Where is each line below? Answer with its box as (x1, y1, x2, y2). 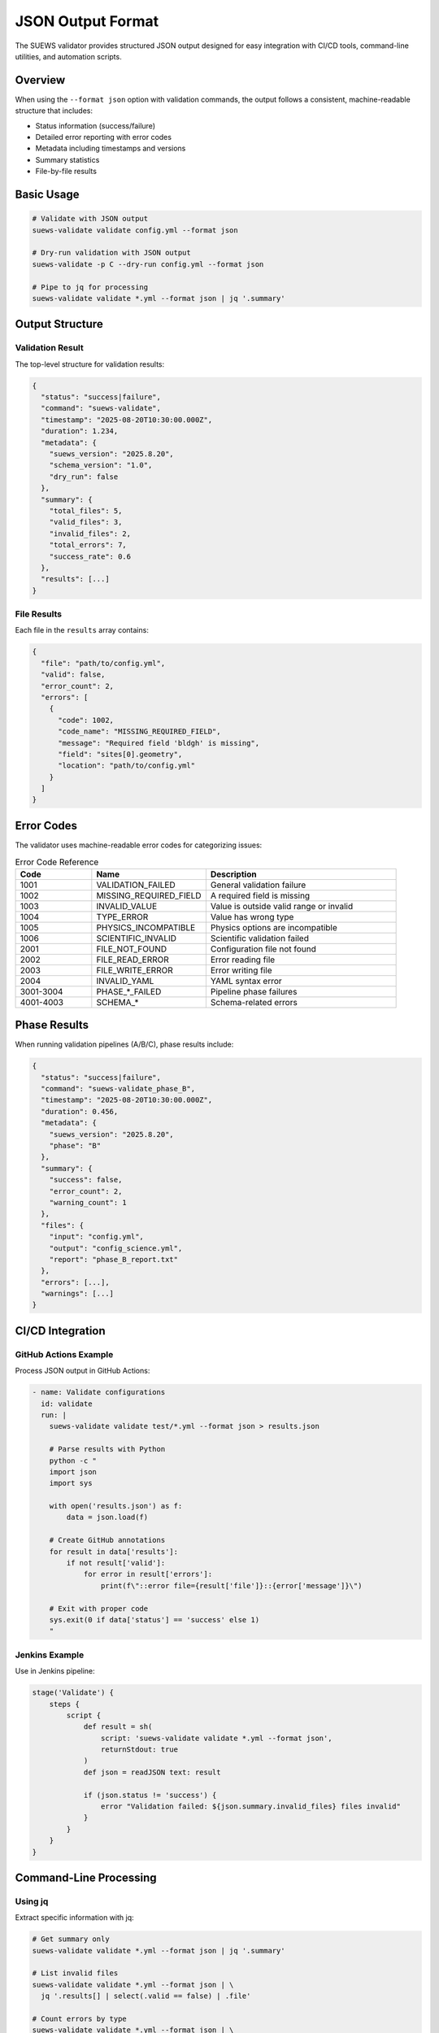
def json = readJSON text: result (83, 1767, 221, 1777)
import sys (49, 1478, 93, 1488)
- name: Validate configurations (32, 1387, 166, 1397)
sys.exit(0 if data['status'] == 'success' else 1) (49, 1615, 260, 1624)
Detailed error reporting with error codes (35, 133, 172, 142)
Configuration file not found (210, 943, 316, 955)
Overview (15, 73, 66, 87)
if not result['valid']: (66, 1558, 166, 1568)
